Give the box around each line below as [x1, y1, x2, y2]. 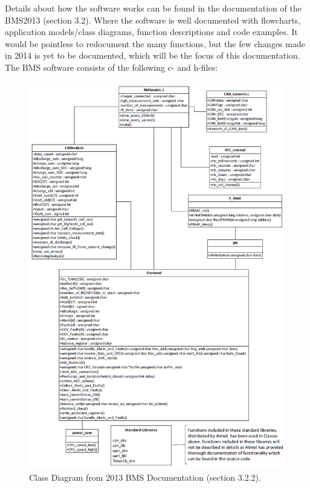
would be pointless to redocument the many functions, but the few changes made [5, 37, 305, 50]
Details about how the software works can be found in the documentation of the [5, 2, 302, 14]
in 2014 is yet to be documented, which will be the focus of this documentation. [5, 49, 300, 62]
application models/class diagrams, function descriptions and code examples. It [5, 25, 298, 38]
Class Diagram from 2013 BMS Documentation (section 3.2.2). [29, 470, 261, 483]
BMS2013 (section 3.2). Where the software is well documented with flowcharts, [5, 13, 301, 26]
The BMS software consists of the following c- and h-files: [5, 60, 218, 73]
